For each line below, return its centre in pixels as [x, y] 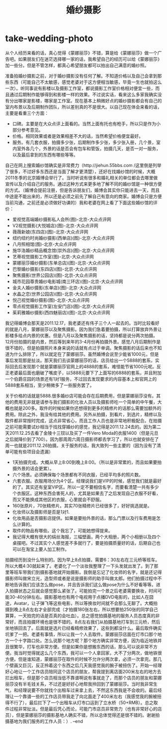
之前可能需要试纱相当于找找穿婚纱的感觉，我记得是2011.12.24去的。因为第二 [83, 427]
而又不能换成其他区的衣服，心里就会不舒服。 [58, 499]
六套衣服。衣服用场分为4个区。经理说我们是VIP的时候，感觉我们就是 [83, 481]
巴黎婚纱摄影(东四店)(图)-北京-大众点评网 [55, 269]
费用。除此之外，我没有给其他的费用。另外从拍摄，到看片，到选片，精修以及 [83, 414]
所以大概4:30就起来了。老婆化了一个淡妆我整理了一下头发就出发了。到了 [80, 566]
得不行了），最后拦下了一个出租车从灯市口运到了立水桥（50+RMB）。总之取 [82, 702]
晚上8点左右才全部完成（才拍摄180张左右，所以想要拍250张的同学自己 [86, 609]
